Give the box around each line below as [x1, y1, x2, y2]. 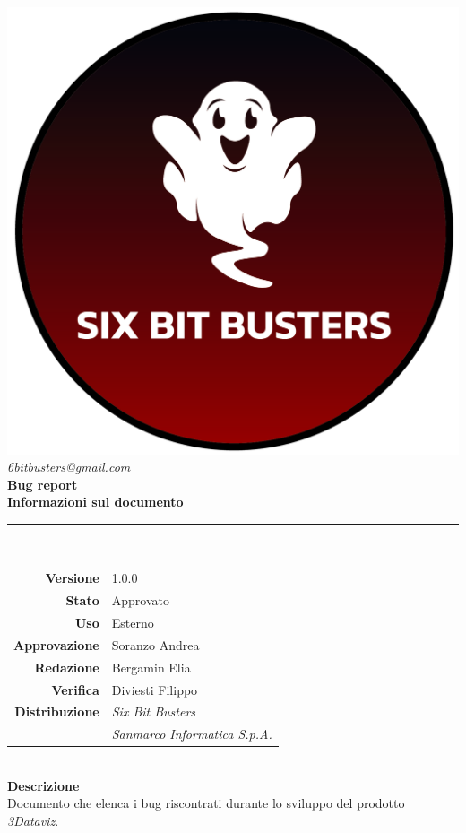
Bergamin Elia [111, 657, 191, 676]
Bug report [7, 474, 78, 493]
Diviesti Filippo [111, 680, 198, 699]
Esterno [111, 612, 154, 631]
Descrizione [7, 776, 80, 794]
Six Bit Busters [111, 702, 196, 721]
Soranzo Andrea [111, 635, 200, 654]
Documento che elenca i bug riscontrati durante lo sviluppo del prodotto [7, 794, 405, 812]
